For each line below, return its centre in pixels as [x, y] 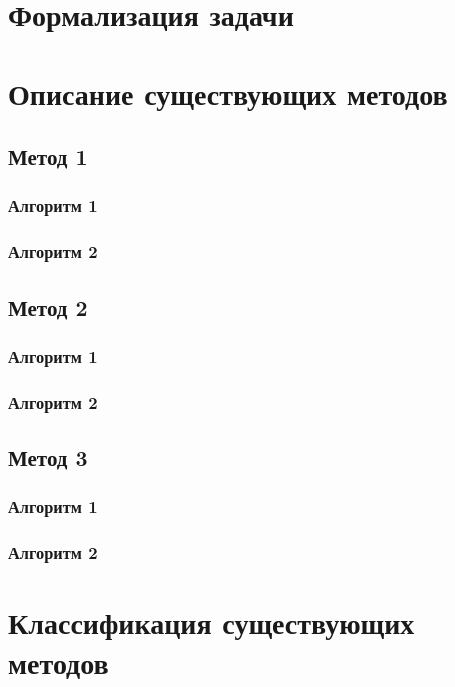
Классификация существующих [211, 622]
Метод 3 [48, 457]
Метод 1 [48, 156]
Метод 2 [48, 306]
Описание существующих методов [228, 92]
